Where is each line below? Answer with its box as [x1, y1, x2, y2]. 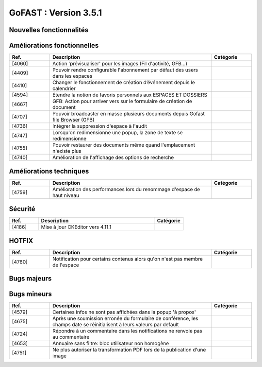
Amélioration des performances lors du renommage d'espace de [52, 186, 200, 192]
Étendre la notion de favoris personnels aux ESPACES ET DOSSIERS [52, 91, 208, 98]
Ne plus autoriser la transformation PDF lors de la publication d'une [52, 347, 206, 353]
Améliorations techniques [9, 167, 89, 175]
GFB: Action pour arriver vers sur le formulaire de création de [52, 98, 193, 105]
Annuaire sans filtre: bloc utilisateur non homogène [52, 340, 169, 347]
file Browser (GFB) [52, 117, 95, 123]
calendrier [52, 85, 76, 92]
